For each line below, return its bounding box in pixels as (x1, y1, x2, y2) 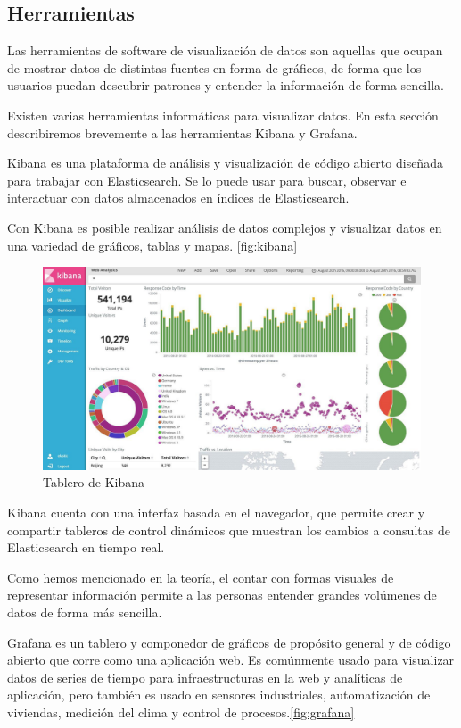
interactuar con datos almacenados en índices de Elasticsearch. (7, 188, 350, 207)
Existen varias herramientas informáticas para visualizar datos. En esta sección (7, 105, 439, 124)
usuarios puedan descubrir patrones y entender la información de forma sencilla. (7, 76, 444, 95)
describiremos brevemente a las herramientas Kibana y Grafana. (7, 123, 358, 142)
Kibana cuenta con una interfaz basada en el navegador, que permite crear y (7, 503, 425, 522)
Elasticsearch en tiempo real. (7, 538, 165, 557)
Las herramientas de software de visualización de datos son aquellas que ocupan (7, 41, 443, 60)
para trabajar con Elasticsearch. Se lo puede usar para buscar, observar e (7, 170, 407, 189)
